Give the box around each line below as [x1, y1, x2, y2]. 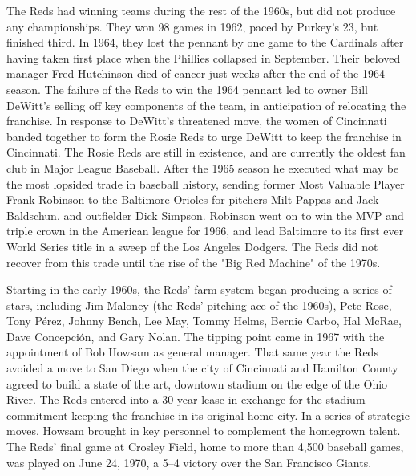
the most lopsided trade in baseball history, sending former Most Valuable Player [6, 175, 405, 192]
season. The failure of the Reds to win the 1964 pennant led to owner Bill [6, 80, 369, 97]
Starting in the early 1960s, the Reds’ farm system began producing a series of [6, 281, 392, 298]
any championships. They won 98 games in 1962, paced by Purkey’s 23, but [6, 18, 378, 35]
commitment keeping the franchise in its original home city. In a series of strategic [6, 406, 410, 423]
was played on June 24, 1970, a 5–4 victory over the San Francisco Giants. [6, 454, 372, 470]
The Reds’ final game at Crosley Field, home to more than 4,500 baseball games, [6, 438, 404, 455]
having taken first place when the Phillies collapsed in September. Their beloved [6, 49, 401, 66]
